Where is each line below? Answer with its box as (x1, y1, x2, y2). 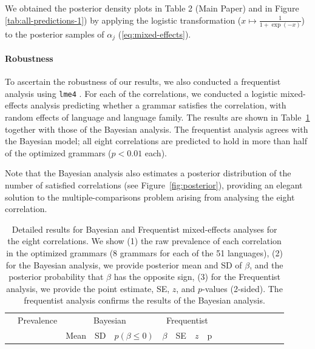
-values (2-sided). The (202, 282, 283, 294)
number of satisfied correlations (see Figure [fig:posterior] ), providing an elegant (5, 178, 303, 191)
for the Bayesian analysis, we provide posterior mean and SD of (5, 258, 242, 271)
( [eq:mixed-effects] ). (118, 27, 191, 40)
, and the (249, 258, 283, 271)
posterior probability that (8, 270, 104, 283)
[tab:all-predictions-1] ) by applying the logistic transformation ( (5, 13, 242, 26)
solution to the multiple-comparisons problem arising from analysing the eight (5, 190, 295, 203)
